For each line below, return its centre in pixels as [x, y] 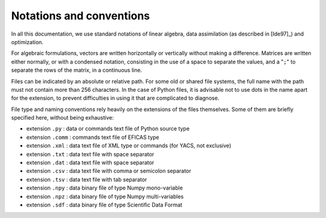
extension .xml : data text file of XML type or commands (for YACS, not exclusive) [129, 146]
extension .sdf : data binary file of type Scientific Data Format [104, 205]
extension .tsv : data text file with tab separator [87, 179]
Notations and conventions [81, 16]
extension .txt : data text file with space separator [90, 154]
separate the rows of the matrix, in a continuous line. [77, 70]
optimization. [27, 42]
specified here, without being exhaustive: [62, 118]
